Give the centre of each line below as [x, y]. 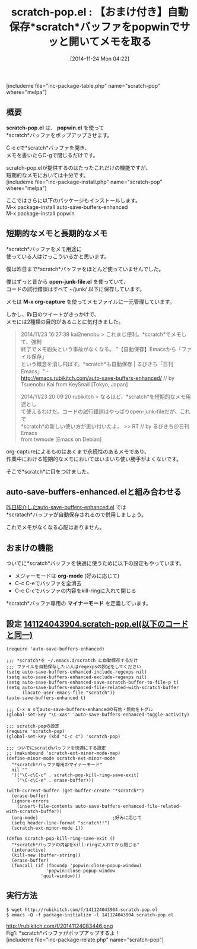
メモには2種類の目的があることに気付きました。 [65, 322]
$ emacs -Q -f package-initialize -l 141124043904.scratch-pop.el [90, 915]
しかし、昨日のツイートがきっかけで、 [53, 314]
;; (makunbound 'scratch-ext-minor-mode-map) [63, 753]
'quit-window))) [61, 876]
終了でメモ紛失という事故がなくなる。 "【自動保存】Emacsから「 [101, 349]
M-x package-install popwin [41, 213]
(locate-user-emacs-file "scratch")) [69, 693]
